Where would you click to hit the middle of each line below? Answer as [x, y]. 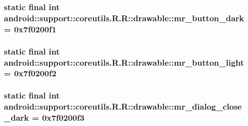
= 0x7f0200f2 [30, 73]
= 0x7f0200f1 [30, 29]
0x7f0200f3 [63, 118]
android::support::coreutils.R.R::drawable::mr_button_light [124, 62]
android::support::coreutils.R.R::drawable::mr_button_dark [124, 18]
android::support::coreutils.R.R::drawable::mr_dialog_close [123, 106]
